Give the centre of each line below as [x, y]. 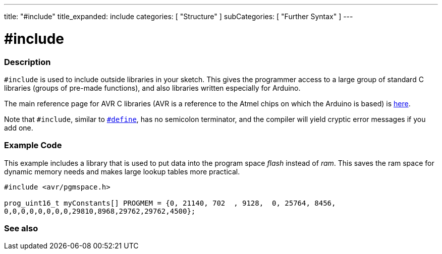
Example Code [33, 145]
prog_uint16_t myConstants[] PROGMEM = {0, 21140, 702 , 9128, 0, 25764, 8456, [170, 203]
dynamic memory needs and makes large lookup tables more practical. [122, 171]
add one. [19, 128]
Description [27, 62]
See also [21, 228]
